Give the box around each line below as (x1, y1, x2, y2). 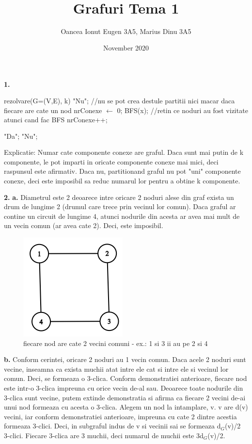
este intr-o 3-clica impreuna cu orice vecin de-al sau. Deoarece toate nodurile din (4, 383, 243, 393)
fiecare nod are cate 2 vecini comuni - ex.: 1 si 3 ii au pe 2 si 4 (23, 338, 208, 348)
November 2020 (103, 42, 149, 52)
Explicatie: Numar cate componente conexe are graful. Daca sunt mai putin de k (4, 147, 244, 157)
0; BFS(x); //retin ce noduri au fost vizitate (117, 105, 248, 115)
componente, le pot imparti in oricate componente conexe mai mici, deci (4, 156, 219, 166)
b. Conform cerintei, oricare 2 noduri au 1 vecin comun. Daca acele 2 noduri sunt (4, 354, 246, 364)
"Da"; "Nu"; (4, 131, 38, 141)
